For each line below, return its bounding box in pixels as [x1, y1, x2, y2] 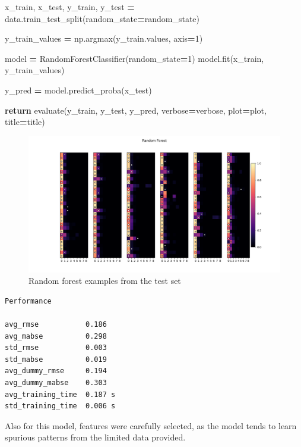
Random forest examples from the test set [28, 274, 181, 287]
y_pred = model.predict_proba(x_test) [5, 83, 152, 96]
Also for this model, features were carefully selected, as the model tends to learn [5, 419, 297, 432]
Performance [5, 296, 52, 305]
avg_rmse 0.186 [5, 320, 107, 329]
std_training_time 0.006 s [5, 402, 116, 411]
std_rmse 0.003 [5, 343, 107, 352]
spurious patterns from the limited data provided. [5, 431, 186, 443]
